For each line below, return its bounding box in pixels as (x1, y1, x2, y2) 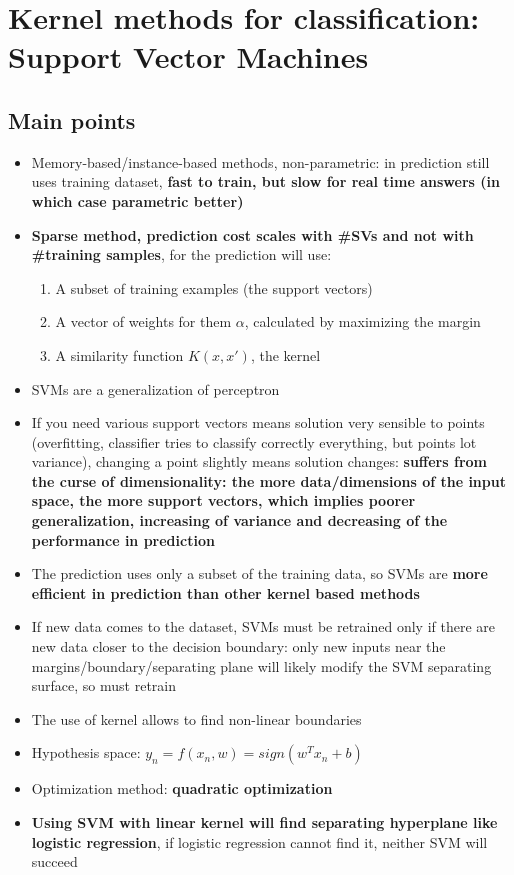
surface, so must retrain (31, 675, 177, 696)
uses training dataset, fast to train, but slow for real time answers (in (31, 171, 500, 192)
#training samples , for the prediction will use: (31, 244, 332, 265)
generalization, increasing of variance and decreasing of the (31, 510, 448, 531)
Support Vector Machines (8, 36, 369, 77)
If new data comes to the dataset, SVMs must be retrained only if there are (31, 616, 495, 637)
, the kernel (250, 344, 321, 365)
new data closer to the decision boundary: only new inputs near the (31, 636, 446, 657)
